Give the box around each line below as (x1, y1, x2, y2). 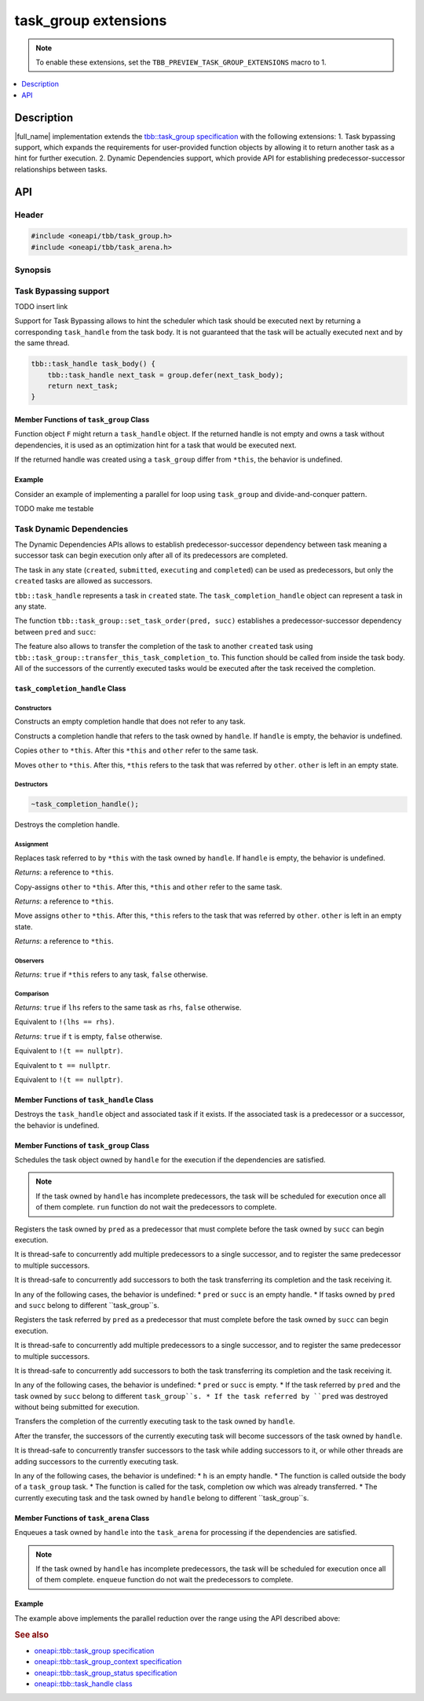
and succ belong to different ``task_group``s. (14, 1300, 160, 1309)
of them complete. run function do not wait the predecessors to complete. (35, 1202, 277, 1212)
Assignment (14, 841, 49, 849)
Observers (14, 956, 45, 965)
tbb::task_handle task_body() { (31, 359, 156, 369)
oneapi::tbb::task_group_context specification (34, 1657, 182, 1666)
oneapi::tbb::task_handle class (34, 1679, 133, 1688)
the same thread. (14, 338, 70, 348)
